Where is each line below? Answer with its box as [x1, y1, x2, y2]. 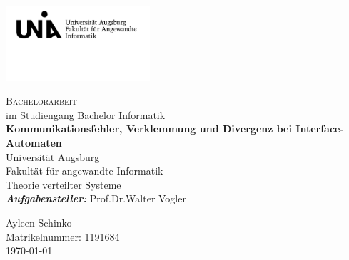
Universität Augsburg [6, 149, 100, 164]
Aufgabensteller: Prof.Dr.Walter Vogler [6, 191, 186, 206]
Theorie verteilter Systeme [6, 177, 121, 192]
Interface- [295, 121, 344, 136]
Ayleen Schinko [6, 215, 72, 230]
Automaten [6, 135, 62, 150]
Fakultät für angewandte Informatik [6, 163, 163, 178]
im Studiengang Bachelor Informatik [6, 107, 166, 122]
